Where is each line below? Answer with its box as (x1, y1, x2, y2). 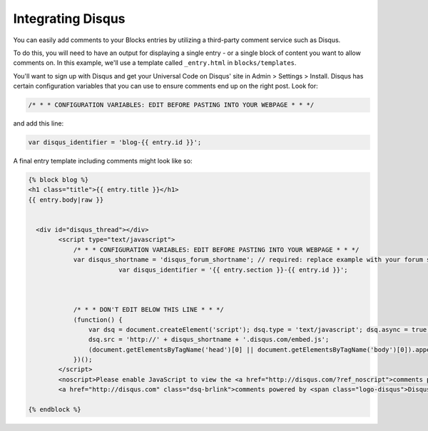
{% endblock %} (28, 405, 81, 414)
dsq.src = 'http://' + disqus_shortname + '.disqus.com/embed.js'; (88, 335, 330, 344)
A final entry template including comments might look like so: (13, 157, 193, 166)
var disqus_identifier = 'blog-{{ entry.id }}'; (28, 138, 202, 146)
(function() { (73, 315, 123, 324)
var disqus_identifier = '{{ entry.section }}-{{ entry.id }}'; (118, 265, 349, 274)
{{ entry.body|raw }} (28, 196, 104, 203)
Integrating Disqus (13, 11, 126, 26)
